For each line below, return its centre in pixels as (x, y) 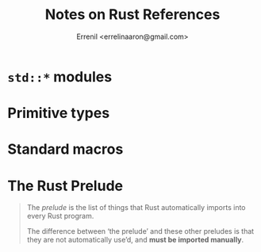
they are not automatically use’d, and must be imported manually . (135, 240)
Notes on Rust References (132, 15)
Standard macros (65, 149)
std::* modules (60, 76)
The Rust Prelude (65, 186)
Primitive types (59, 113)
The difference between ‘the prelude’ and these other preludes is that (140, 231)
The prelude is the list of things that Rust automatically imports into (136, 208)
